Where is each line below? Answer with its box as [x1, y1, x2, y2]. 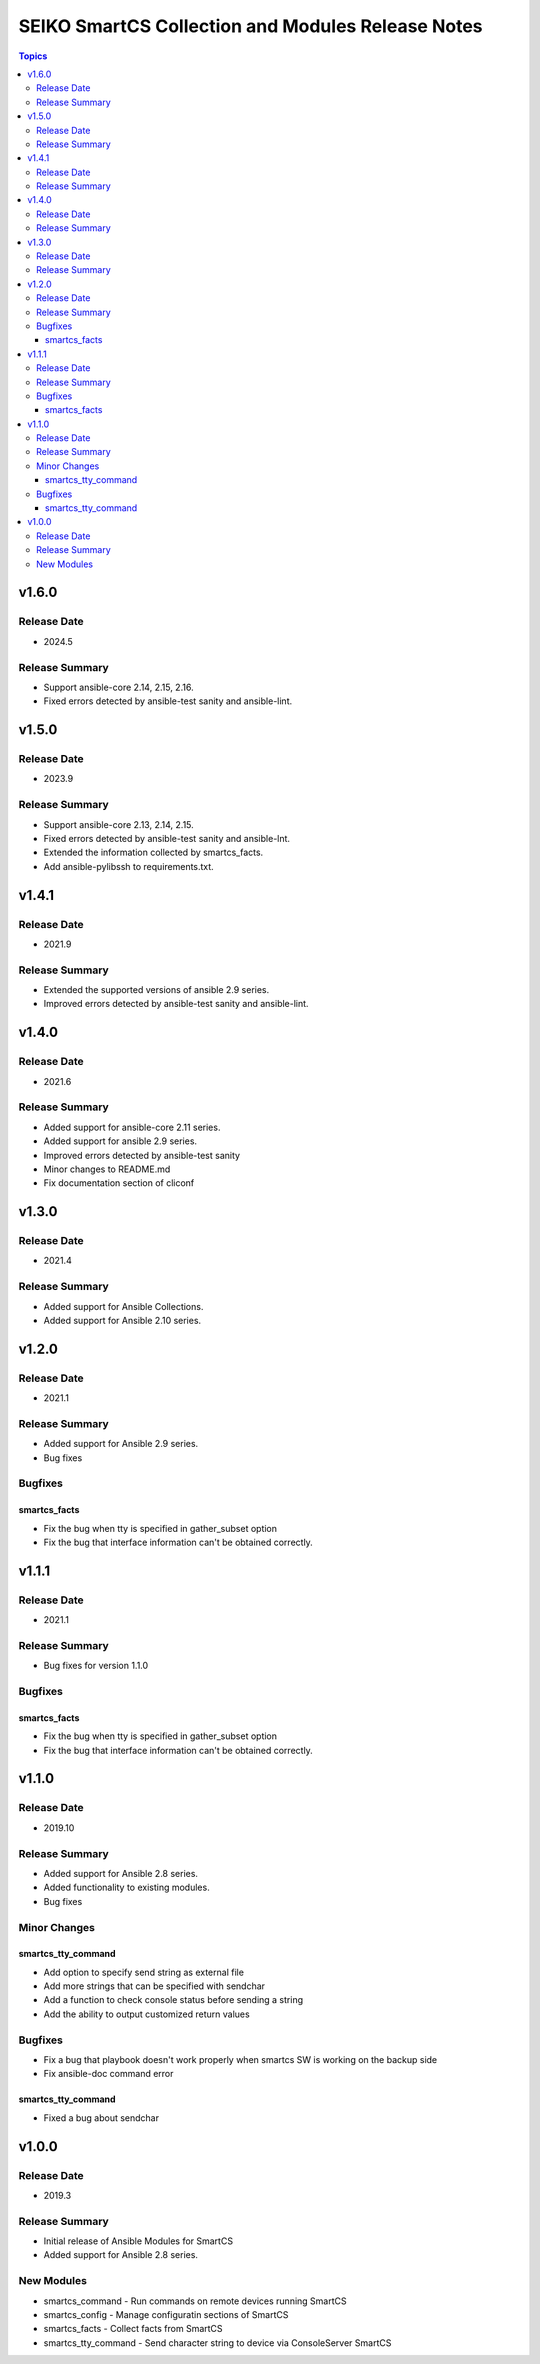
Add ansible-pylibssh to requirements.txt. [43, 860, 214, 872]
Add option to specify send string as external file [43, 1966, 245, 1978]
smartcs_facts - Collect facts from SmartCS [43, 2323, 224, 2335]
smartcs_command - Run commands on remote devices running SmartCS [43, 2295, 347, 2307]
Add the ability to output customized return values [43, 2008, 250, 2020]
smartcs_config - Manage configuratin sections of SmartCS [43, 2309, 289, 2321]
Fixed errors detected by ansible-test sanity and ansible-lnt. [43, 832, 290, 844]
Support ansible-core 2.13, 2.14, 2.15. [43, 818, 194, 830]
